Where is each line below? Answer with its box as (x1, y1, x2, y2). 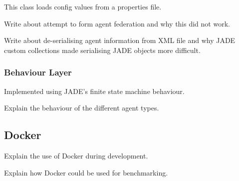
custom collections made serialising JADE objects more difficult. (4, 44, 201, 55)
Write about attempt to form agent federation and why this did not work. (4, 18, 230, 28)
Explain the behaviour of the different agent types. (4, 102, 159, 113)
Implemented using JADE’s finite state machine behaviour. (4, 85, 185, 96)
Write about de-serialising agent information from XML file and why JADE (4, 35, 236, 45)
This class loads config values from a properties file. (4, 1, 162, 11)
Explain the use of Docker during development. (4, 150, 148, 160)
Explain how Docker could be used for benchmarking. (4, 167, 168, 177)
